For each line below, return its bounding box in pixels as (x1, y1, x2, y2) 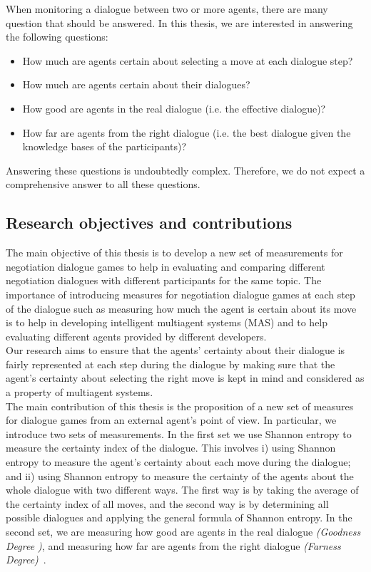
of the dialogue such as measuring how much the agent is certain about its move (6, 301, 357, 316)
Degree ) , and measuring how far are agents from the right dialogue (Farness (6, 538, 341, 553)
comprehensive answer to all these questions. (6, 177, 200, 192)
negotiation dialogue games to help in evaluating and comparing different (6, 259, 325, 274)
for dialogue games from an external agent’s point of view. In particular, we (6, 412, 337, 427)
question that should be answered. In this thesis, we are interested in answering (6, 15, 353, 30)
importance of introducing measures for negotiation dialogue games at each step (6, 286, 355, 301)
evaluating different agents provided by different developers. (6, 328, 267, 343)
